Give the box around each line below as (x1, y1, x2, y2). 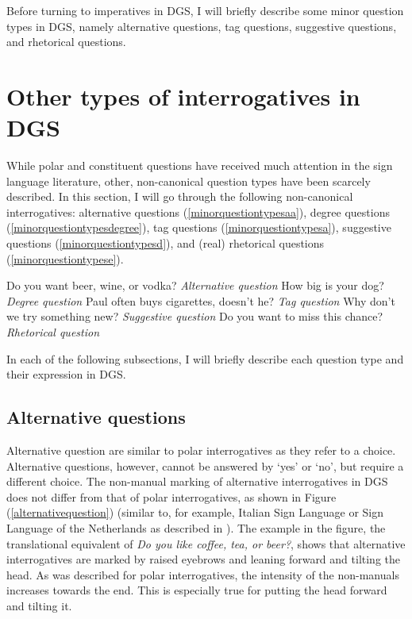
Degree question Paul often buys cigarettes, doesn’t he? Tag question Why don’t (6, 292, 395, 309)
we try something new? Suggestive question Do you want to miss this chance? (6, 308, 383, 325)
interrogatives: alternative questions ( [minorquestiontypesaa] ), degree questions (6, 203, 390, 220)
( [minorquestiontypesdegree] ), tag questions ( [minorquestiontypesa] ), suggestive (6, 219, 391, 236)
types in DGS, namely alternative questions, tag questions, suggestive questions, (6, 17, 397, 34)
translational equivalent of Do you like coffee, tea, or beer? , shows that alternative (6, 535, 406, 552)
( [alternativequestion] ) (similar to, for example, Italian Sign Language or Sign (6, 504, 384, 521)
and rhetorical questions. (6, 33, 126, 50)
